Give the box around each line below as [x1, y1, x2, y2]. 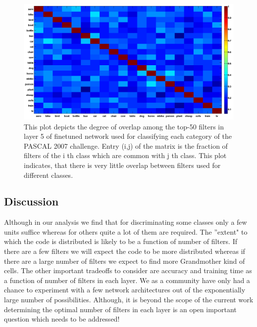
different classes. [24, 169, 73, 180]
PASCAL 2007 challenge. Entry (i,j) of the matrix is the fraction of [24, 140, 228, 151]
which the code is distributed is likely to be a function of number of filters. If [4, 236, 238, 246]
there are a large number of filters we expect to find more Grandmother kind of [4, 255, 245, 266]
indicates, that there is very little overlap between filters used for [24, 160, 221, 170]
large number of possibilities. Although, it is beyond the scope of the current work [4, 294, 254, 305]
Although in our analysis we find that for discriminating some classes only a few [4, 217, 247, 227]
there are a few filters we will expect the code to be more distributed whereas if [4, 246, 245, 256]
